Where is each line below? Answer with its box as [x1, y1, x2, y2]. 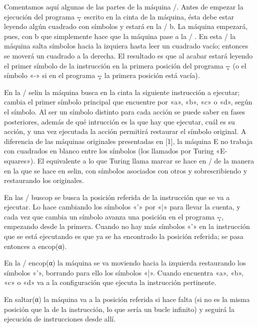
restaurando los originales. [4, 175, 84, 185]
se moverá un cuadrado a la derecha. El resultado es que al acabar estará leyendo [4, 50, 253, 60]
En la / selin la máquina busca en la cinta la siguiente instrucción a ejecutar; [4, 86, 240, 97]
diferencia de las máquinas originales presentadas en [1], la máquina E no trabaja [4, 135, 253, 146]
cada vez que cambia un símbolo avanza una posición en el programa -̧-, [4, 211, 224, 221]
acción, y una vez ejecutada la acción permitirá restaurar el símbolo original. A [4, 126, 246, 136]
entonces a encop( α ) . [4, 240, 67, 251]
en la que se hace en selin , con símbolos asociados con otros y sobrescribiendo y [4, 165, 247, 175]
